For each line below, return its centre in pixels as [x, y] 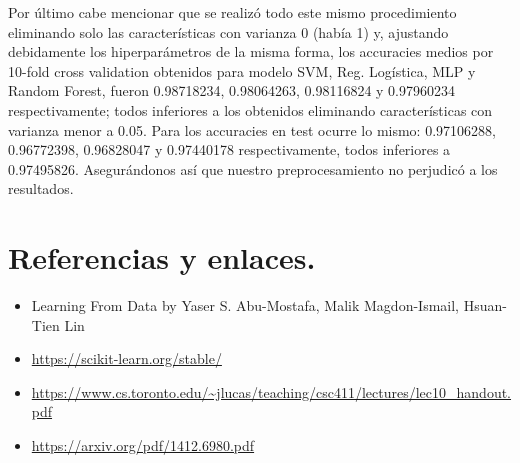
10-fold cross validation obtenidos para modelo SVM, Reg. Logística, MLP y [242, 70]
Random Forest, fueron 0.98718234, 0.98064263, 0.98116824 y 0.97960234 [232, 90]
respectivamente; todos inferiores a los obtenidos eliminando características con [250, 109]
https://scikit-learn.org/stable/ [126, 358]
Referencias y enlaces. [162, 257]
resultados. [41, 188]
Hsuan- [485, 305]
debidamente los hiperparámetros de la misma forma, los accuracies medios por [251, 51]
